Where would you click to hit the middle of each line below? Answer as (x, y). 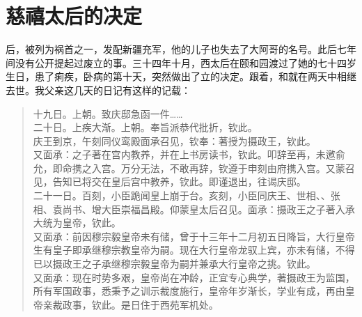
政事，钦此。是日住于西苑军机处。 (140, 304)
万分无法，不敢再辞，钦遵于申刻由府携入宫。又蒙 (233, 168)
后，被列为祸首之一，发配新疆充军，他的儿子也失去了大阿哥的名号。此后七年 (181, 49)
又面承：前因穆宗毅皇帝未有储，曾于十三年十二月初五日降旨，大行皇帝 (194, 236)
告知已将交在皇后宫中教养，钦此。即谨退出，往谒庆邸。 (179, 181)
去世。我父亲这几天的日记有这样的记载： (98, 90)
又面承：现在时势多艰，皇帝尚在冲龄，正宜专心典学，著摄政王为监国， (194, 277)
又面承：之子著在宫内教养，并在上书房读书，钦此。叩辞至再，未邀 (184, 154)
